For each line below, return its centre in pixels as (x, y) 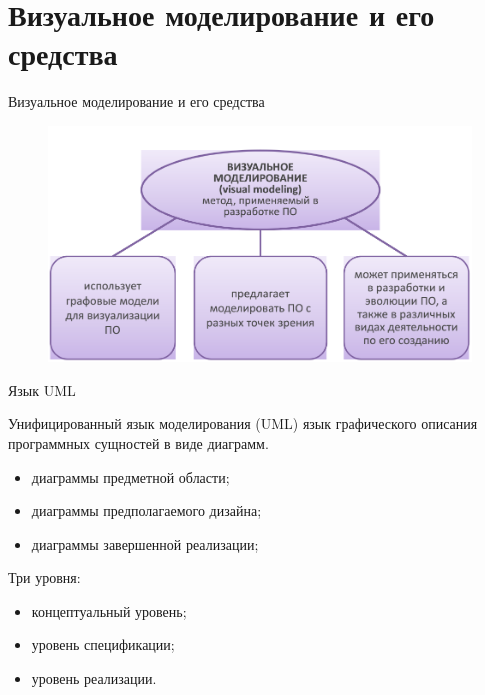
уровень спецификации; (103, 644)
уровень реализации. (94, 678)
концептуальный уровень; (109, 610)
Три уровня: (44, 577)
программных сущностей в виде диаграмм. (138, 442)
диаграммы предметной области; (130, 476)
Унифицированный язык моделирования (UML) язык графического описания (243, 423)
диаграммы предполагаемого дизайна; (146, 510)
